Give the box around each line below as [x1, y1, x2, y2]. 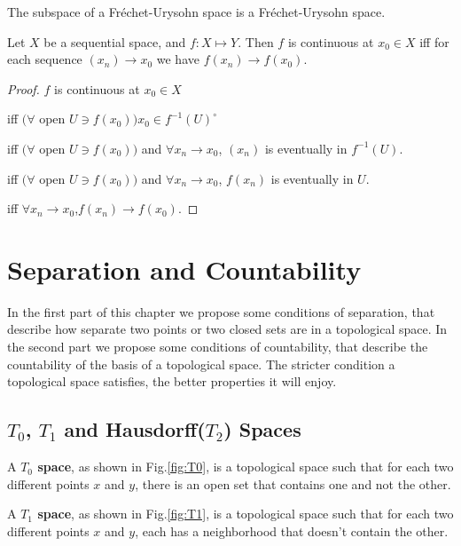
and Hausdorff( [64, 415, 206, 443]
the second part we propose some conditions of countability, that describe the [7, 337, 428, 356]
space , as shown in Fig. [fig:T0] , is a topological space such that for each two [37, 457, 454, 476]
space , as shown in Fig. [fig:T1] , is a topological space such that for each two [37, 504, 454, 523]
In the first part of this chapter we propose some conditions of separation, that [7, 302, 435, 320]
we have [156, 50, 199, 68]
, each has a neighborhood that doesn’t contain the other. [135, 521, 449, 540]
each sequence [7, 50, 82, 68]
